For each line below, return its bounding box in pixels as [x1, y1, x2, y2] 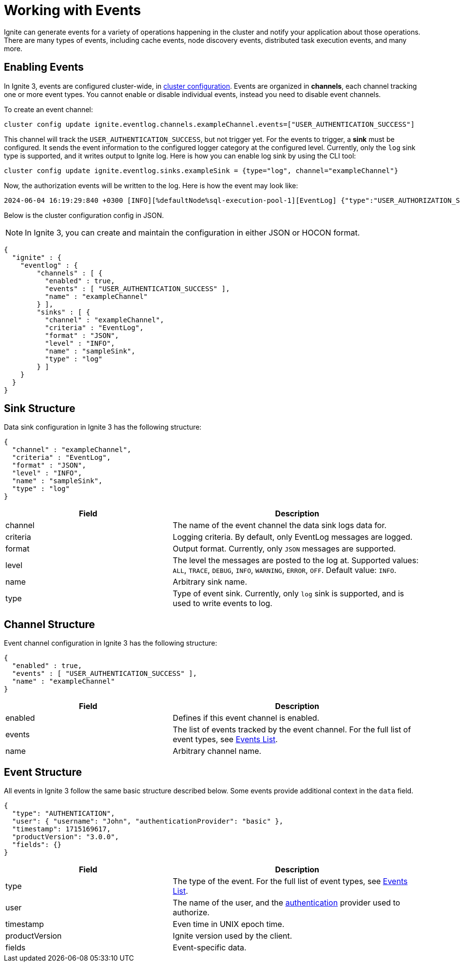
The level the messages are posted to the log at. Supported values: [172, 555, 419, 566]
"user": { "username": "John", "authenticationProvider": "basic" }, [12, 817, 284, 826]
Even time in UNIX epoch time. [172, 919, 285, 929]
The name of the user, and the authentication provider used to [172, 898, 401, 908]
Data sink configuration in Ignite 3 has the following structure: [4, 423, 202, 432]
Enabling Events [4, 61, 84, 74]
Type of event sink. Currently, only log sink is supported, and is [172, 589, 404, 599]
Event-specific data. [172, 943, 247, 953]
